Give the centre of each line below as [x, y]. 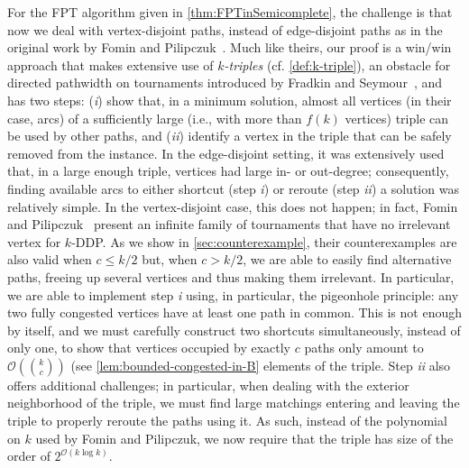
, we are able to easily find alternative [347, 259]
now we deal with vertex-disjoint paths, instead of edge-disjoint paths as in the [225, 29]
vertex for [34, 241]
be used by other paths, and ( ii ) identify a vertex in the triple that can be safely [230, 136]
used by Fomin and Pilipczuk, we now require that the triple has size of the [244, 438]
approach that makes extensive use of [110, 64]
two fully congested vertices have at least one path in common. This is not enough [234, 312]
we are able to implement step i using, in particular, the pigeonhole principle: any [233, 294]
